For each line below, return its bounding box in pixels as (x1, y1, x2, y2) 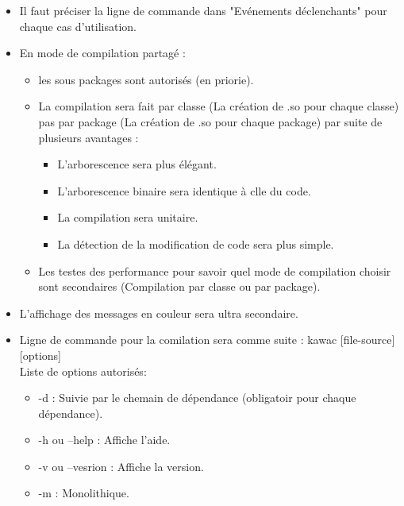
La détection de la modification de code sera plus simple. (57, 235, 334, 252)
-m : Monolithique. (38, 485, 129, 501)
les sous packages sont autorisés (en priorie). (38, 71, 254, 87)
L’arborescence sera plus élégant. (57, 156, 217, 172)
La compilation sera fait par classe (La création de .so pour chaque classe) (38, 98, 399, 114)
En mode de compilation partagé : (19, 44, 186, 61)
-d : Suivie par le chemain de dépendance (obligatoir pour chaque (38, 389, 356, 406)
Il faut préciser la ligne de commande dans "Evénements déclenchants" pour (19, 2, 387, 18)
